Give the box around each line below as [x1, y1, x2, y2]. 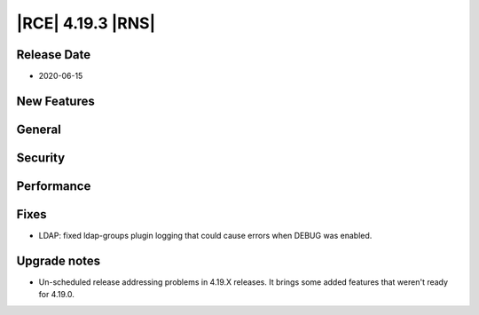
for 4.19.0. [38, 289, 75, 300]
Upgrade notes [16, 253, 101, 268]
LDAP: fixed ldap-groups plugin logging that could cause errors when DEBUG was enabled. [38, 231, 373, 241]
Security [16, 150, 66, 165]
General [16, 122, 62, 137]
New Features [16, 93, 95, 108]
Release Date [16, 47, 91, 62]
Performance [16, 178, 91, 193]
